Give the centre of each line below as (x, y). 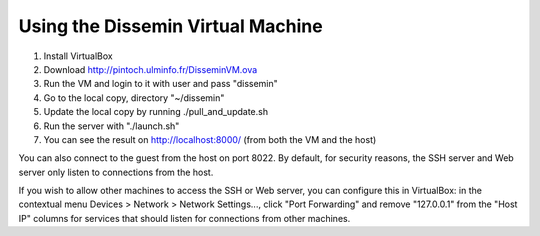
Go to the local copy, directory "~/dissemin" (134, 97)
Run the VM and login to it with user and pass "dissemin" (161, 84)
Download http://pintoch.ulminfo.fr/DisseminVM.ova (150, 69)
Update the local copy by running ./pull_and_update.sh (156, 112)
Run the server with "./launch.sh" (111, 126)
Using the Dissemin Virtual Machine (171, 26)
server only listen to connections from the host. (116, 172)
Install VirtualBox (78, 56)
